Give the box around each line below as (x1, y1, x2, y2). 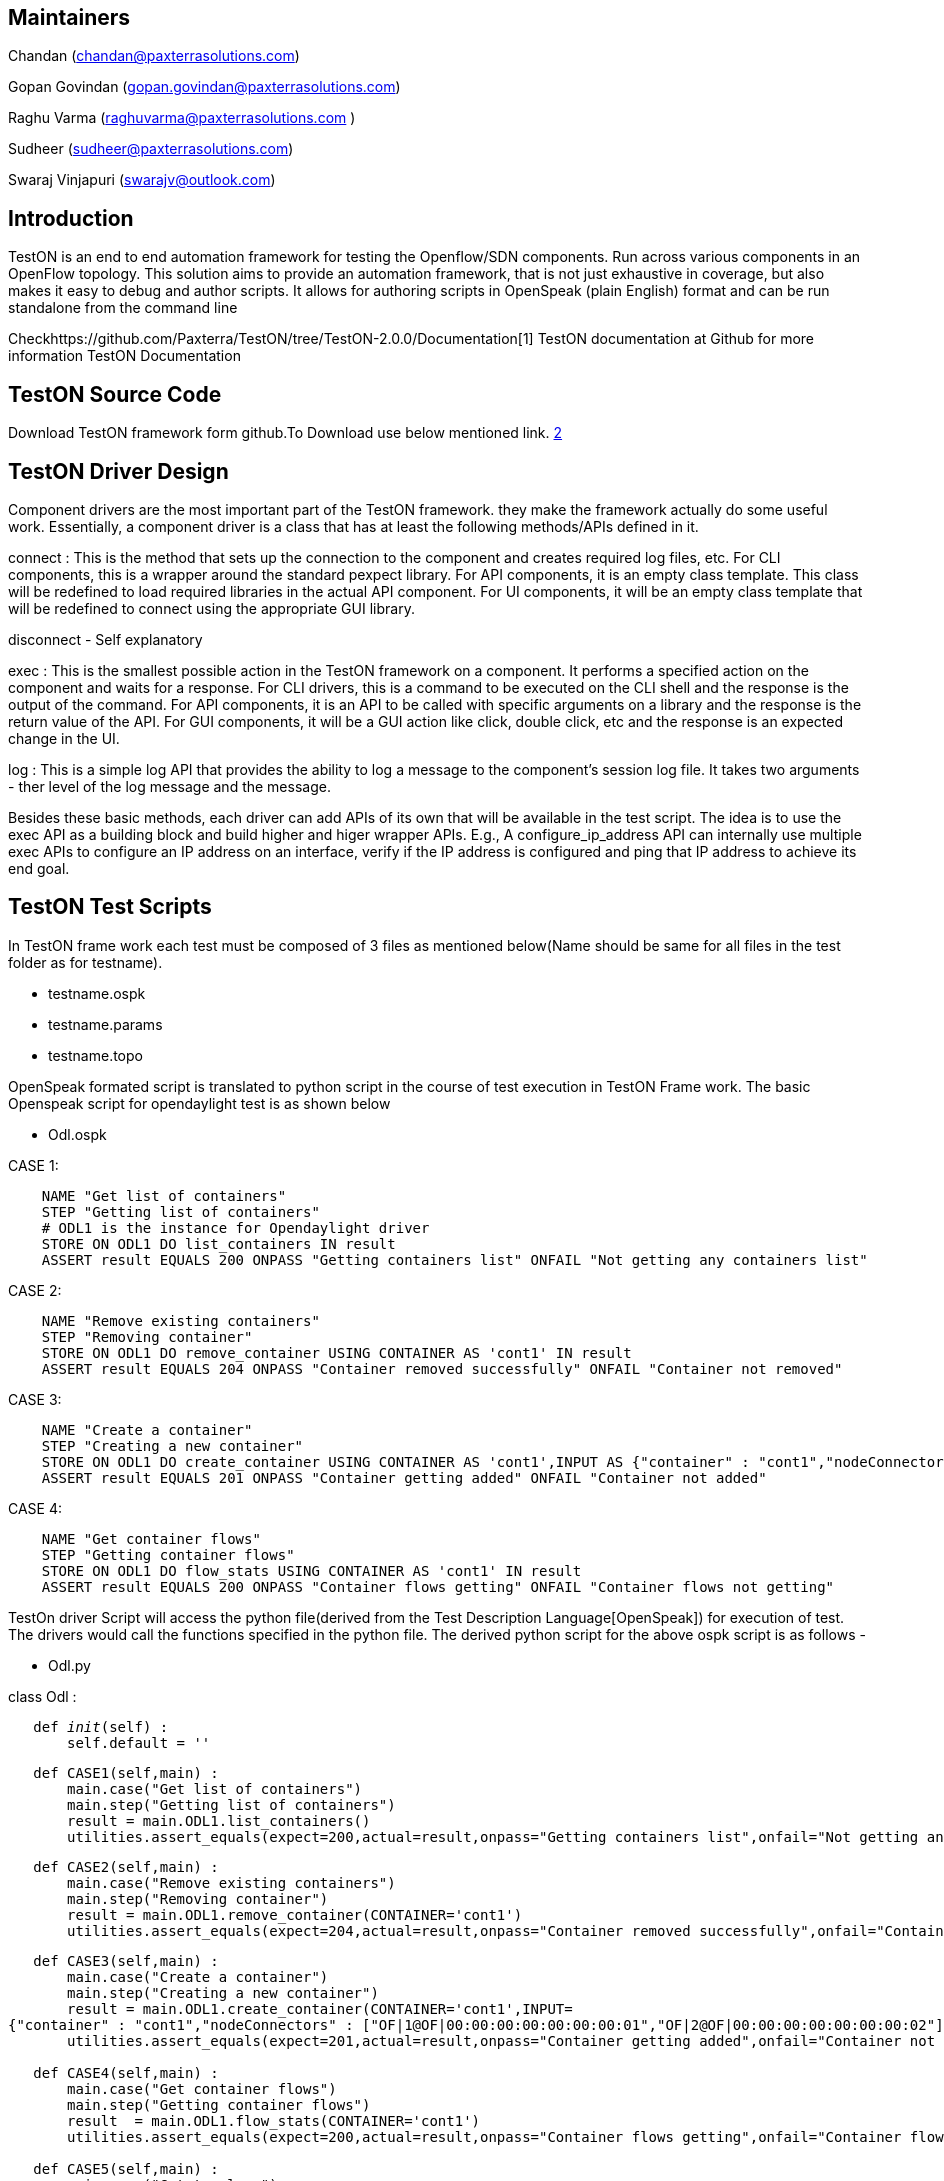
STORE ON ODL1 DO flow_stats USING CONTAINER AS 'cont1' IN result (41, 1562, 582, 1579)
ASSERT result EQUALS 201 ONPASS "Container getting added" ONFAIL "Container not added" (41, 1469, 767, 1486)
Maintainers (8, 5, 131, 30)
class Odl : (8, 1687, 77, 1705)
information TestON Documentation (8, 347, 241, 365)
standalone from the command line (8, 299, 238, 317)
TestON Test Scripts (8, 894, 212, 920)
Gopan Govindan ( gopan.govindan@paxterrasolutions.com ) (8, 78, 401, 96)
